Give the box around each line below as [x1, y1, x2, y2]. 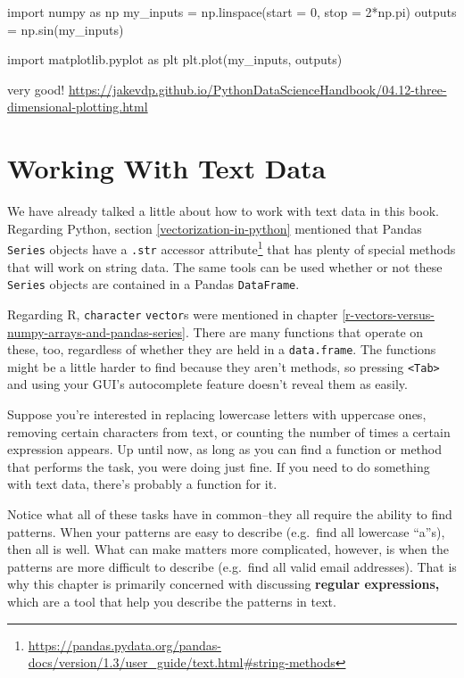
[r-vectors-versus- [342, 304, 435, 323]
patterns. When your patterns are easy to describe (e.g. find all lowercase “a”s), [7, 522, 445, 541]
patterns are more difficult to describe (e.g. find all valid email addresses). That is [7, 557, 457, 575]
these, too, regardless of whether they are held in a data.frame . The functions [7, 340, 436, 359]
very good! [7, 79, 65, 98]
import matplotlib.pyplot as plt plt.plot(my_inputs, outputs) [7, 50, 343, 69]
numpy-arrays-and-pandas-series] [7, 322, 186, 341]
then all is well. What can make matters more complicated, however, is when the [7, 540, 449, 558]
